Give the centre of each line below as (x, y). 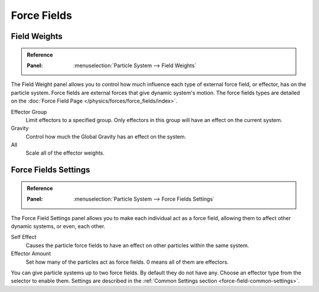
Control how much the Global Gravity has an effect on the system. (106, 136)
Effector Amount (31, 254)
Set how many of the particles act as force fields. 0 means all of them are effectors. (127, 262)
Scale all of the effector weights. (65, 153)
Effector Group (29, 111)
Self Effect (24, 237)
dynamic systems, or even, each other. (58, 227)
